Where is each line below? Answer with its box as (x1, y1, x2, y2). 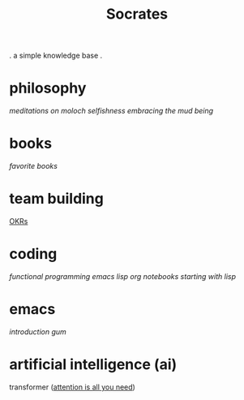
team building (9, 190, 104, 208)
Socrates (105, 5, 169, 24)
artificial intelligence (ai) (9, 355, 178, 374)
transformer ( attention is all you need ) (9, 382, 136, 392)
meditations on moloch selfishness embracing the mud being (9, 106, 214, 116)
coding (9, 245, 58, 264)
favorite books (9, 161, 58, 171)
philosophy (9, 79, 87, 97)
